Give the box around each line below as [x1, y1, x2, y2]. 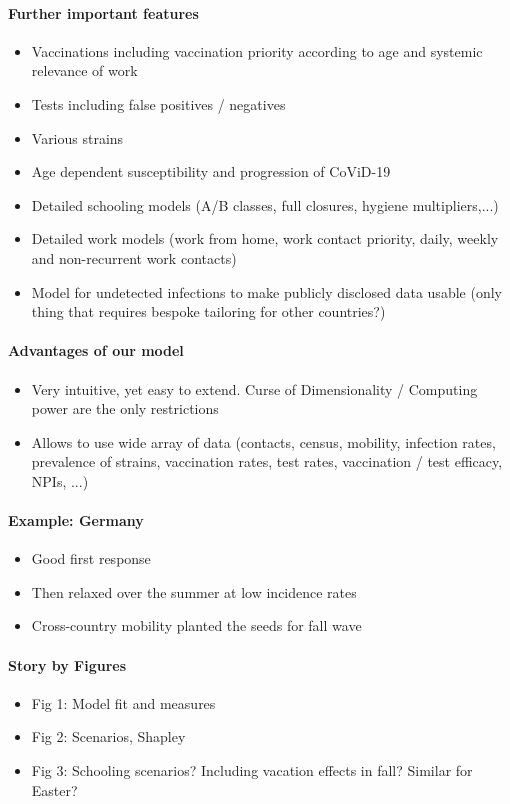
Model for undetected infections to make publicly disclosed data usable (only [31, 281, 502, 302]
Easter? [31, 779, 78, 800]
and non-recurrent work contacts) [31, 247, 237, 268]
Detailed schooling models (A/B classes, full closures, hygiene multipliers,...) [31, 194, 499, 215]
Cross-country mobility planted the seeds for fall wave [31, 615, 362, 636]
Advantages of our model [8, 340, 184, 361]
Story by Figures [8, 654, 127, 675]
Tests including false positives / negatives [31, 93, 286, 114]
